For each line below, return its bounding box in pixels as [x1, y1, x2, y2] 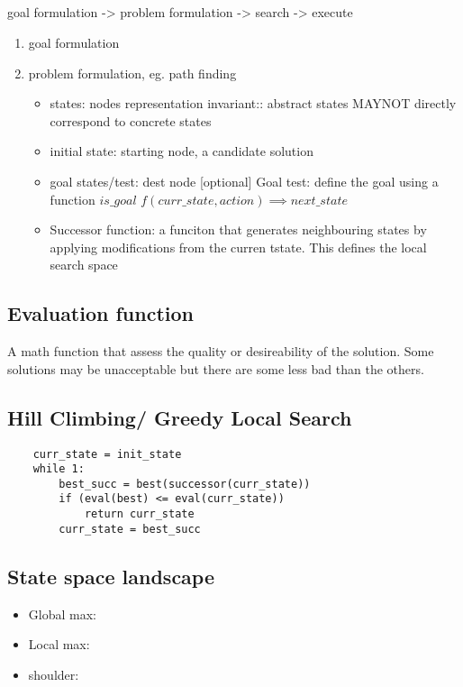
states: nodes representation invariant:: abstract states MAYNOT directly [50, 94, 457, 113]
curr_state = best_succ [59, 522, 201, 536]
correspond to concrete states [50, 111, 212, 130]
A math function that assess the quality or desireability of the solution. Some [7, 342, 434, 361]
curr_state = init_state [32, 447, 182, 461]
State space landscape [7, 562, 215, 590]
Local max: [28, 635, 90, 654]
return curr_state [84, 508, 195, 521]
